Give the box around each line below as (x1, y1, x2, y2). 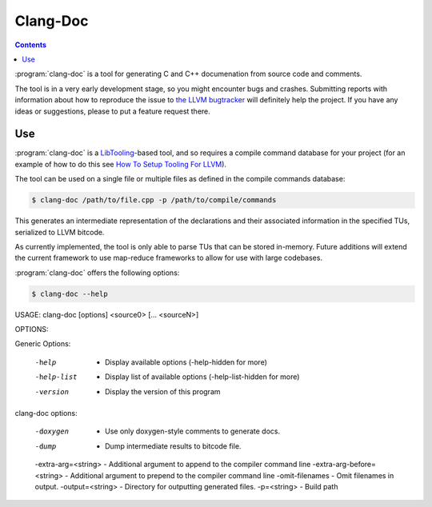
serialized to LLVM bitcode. (14, 227, 105, 237)
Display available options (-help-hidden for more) (105, 357, 268, 367)
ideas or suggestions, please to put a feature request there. (14, 106, 211, 116)
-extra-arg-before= (312, 460, 376, 469)
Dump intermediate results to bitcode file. (105, 441, 242, 451)
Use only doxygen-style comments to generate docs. (105, 426, 280, 436)
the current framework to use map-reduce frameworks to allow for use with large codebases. (14, 253, 323, 263)
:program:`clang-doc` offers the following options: (14, 268, 180, 277)
